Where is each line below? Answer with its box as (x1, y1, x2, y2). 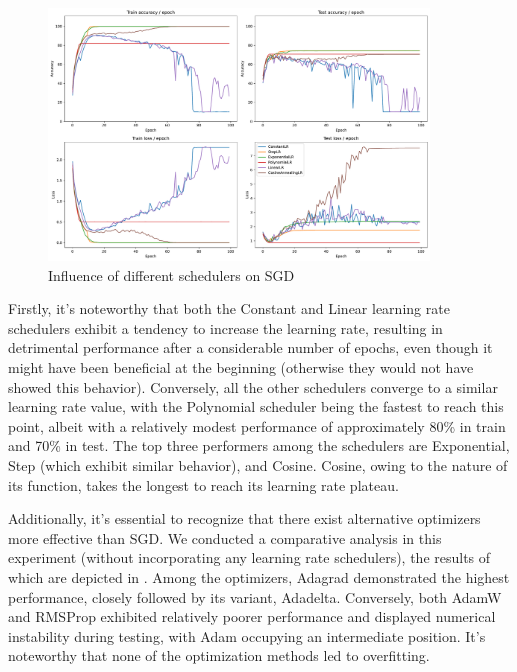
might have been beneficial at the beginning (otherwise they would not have (8, 356, 474, 377)
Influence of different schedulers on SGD (48, 264, 295, 285)
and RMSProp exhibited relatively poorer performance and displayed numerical (8, 606, 496, 627)
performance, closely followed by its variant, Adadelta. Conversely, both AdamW (8, 586, 502, 607)
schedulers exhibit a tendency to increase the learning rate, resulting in (8, 317, 443, 338)
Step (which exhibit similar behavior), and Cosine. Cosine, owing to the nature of (8, 454, 508, 475)
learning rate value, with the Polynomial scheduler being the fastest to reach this (8, 396, 504, 417)
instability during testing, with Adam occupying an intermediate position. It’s (8, 625, 486, 646)
